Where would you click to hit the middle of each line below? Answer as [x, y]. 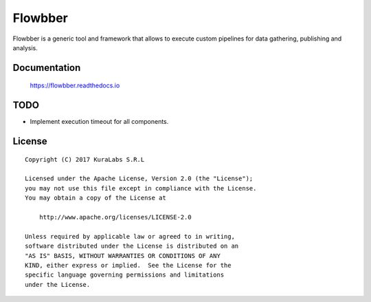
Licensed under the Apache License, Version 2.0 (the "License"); [139, 179]
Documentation [47, 68]
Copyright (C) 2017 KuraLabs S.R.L [85, 159]
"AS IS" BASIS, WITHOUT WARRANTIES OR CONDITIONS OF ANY [123, 256]
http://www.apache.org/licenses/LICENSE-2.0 [115, 217]
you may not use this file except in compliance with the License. [141, 188]
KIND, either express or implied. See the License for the [128, 265]
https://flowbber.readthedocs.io [75, 85]
